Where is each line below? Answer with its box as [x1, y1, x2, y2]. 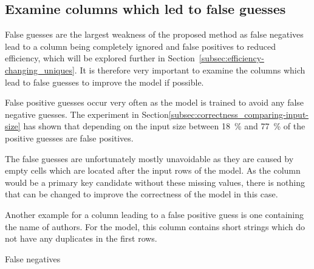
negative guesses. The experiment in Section [5, 107, 169, 120]
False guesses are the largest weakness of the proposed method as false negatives [5, 28, 304, 41]
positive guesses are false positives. [5, 131, 134, 144]
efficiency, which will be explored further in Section [5, 52, 195, 64]
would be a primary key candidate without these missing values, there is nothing [5, 175, 305, 188]
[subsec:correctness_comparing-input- [168, 107, 309, 120]
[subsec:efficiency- [199, 52, 264, 64]
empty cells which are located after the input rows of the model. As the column [5, 164, 301, 177]
